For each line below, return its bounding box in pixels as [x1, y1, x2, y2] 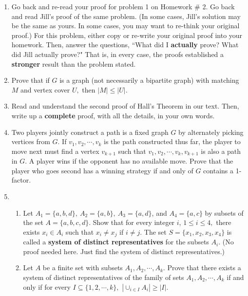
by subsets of [205, 207, 244, 218]
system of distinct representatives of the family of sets [23, 272, 184, 282]
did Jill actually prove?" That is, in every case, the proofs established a [11, 49, 224, 59]
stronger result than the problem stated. [11, 58, 136, 69]
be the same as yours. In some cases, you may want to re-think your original [11, 20, 240, 31]
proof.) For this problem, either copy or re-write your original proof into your [11, 30, 243, 40]
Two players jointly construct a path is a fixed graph [11, 127, 169, 137]
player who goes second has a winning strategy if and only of [11, 165, 193, 175]
